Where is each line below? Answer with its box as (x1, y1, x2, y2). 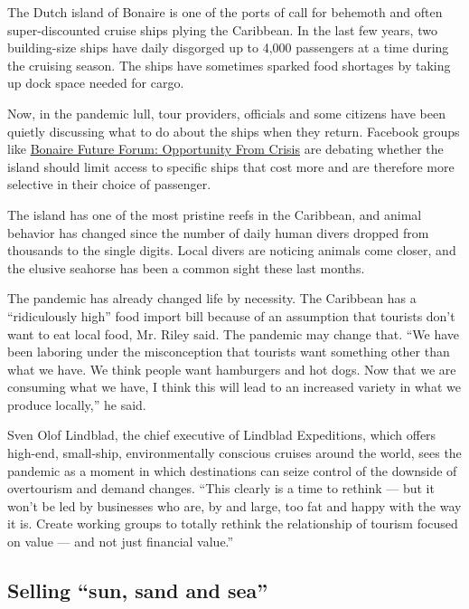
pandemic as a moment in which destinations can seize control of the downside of (7, 461, 457, 480)
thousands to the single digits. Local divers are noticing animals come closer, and (7, 241, 456, 260)
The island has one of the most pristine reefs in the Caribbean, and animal (7, 205, 422, 224)
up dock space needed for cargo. (7, 73, 184, 92)
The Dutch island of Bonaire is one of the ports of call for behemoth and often (7, 3, 443, 21)
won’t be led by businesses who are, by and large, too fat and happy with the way (7, 496, 462, 515)
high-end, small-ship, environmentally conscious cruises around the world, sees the (7, 443, 462, 462)
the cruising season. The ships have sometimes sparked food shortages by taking (7, 55, 451, 74)
